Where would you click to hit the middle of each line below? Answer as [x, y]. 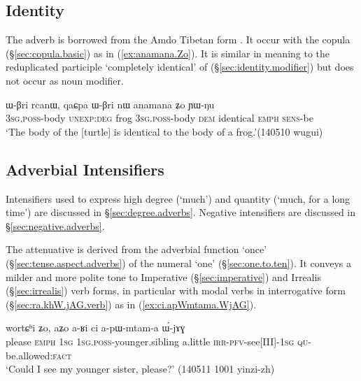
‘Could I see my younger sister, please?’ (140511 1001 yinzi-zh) [140, 369]
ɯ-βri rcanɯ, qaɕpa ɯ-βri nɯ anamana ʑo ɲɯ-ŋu [110, 104]
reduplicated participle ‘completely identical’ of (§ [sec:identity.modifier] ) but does [180, 67]
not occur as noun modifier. [65, 80]
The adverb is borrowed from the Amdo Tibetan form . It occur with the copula [178, 39]
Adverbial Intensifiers [85, 169]
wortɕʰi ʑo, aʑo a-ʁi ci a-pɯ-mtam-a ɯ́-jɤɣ [95, 328]
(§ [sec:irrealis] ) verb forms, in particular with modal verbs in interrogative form [176, 290]
